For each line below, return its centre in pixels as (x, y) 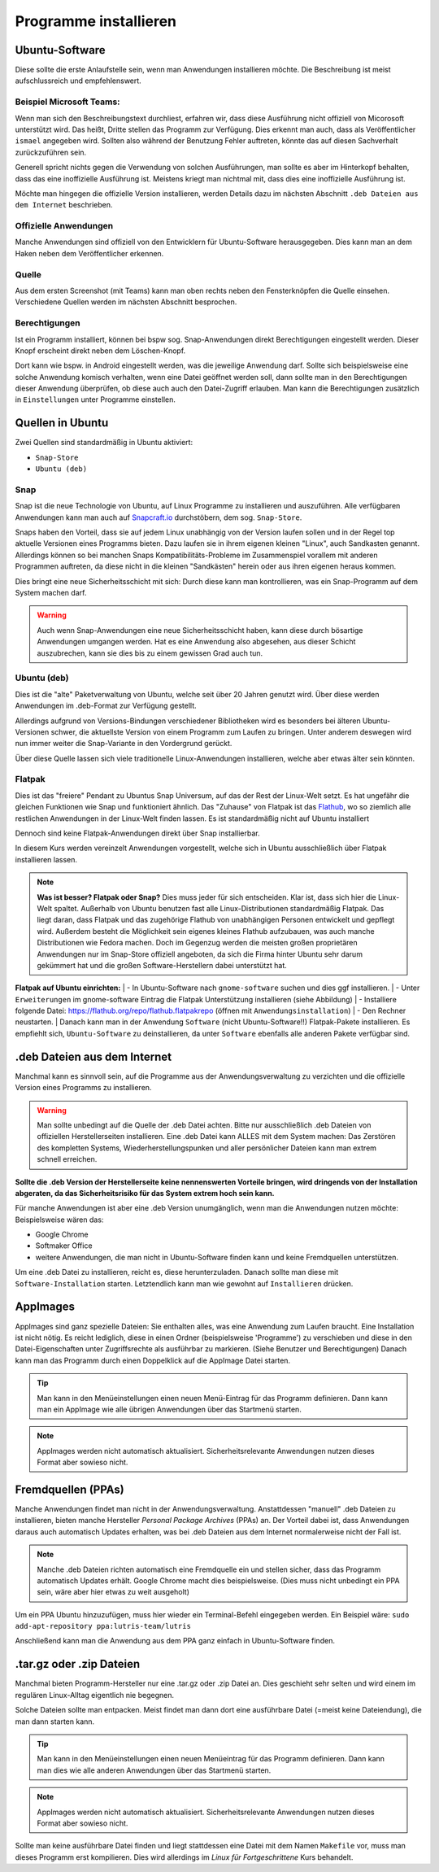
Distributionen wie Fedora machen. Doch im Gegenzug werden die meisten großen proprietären (197, 943)
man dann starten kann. (55, 1721)
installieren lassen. (46, 859)
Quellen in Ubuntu (62, 423)
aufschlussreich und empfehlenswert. (78, 81)
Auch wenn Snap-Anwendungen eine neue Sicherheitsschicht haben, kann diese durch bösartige (200, 630)
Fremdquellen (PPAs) (70, 1489)
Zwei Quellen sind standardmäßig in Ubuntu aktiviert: (104, 443)
